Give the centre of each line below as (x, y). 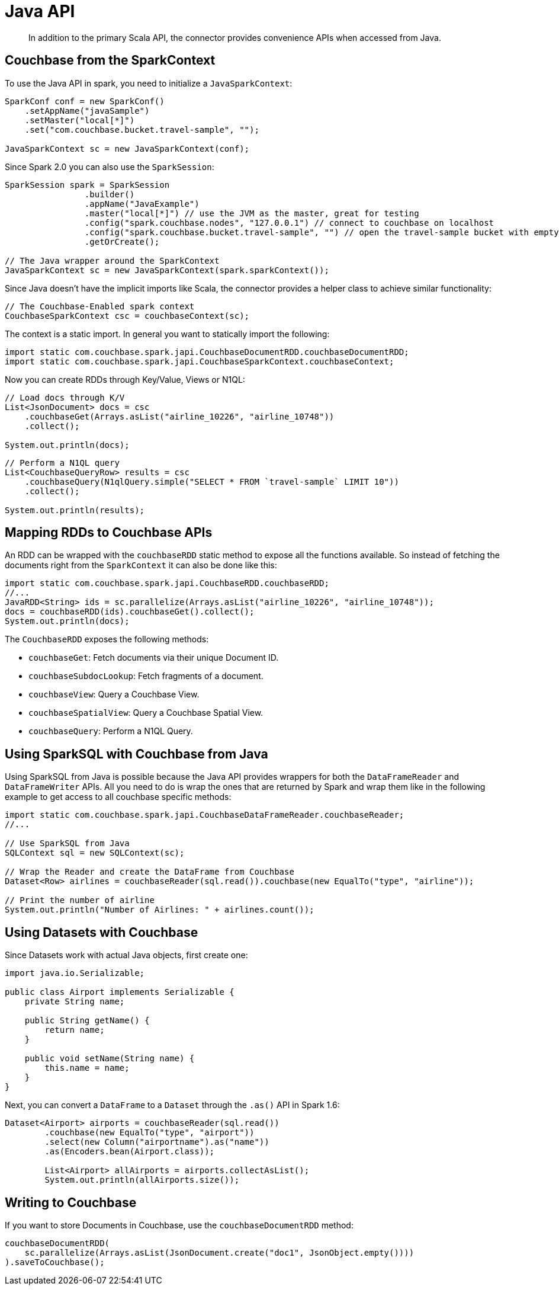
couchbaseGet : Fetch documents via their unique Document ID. (154, 658)
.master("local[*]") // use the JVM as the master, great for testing (252, 213)
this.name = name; (87, 1068)
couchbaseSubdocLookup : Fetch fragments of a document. (146, 676)
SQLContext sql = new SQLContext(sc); (95, 853)
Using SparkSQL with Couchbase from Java (136, 754)
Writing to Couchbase (71, 1202)
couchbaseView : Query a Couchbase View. (114, 694)
